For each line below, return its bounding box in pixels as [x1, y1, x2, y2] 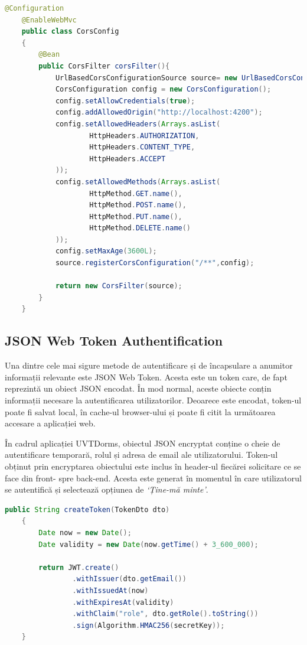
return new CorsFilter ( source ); [55, 282, 182, 291]
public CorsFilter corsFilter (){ [38, 61, 170, 70]
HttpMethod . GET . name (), [89, 189, 182, 198]
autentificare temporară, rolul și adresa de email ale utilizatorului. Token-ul [5, 448, 278, 461]
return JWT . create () [38, 563, 119, 572]
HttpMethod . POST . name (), [89, 201, 187, 210]
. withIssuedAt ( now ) [72, 586, 149, 595]
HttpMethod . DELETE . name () [89, 224, 191, 233]
